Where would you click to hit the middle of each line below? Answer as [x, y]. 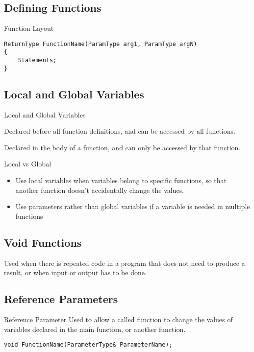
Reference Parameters [61, 299]
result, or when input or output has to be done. [75, 272]
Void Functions [43, 242]
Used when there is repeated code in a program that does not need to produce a [125, 263]
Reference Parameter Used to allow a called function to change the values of [118, 319]
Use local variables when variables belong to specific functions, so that [121, 180]
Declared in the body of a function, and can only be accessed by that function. [122, 147]
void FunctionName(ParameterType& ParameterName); [88, 345]
